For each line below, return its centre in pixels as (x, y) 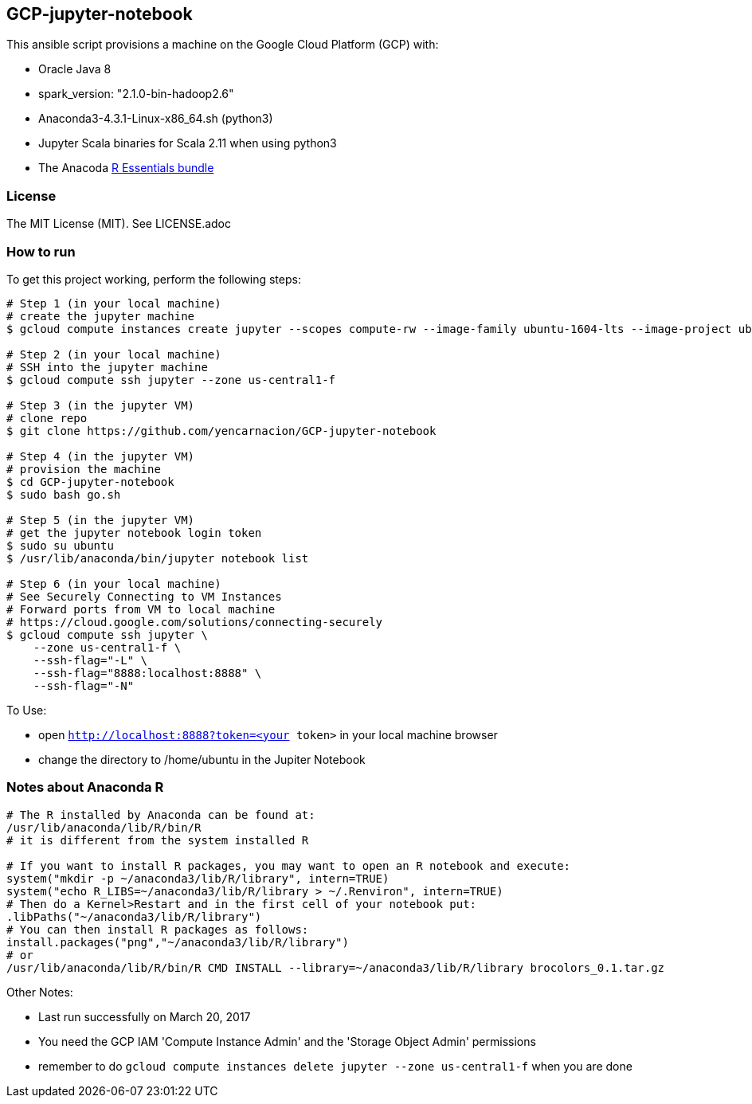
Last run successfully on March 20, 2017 (145, 1016)
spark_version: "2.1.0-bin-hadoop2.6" (136, 94)
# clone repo (47, 418)
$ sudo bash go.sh (64, 494)
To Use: (27, 710)
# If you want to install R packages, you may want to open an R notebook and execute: (289, 865)
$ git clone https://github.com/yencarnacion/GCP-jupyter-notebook (221, 431)
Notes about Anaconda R (85, 787)
